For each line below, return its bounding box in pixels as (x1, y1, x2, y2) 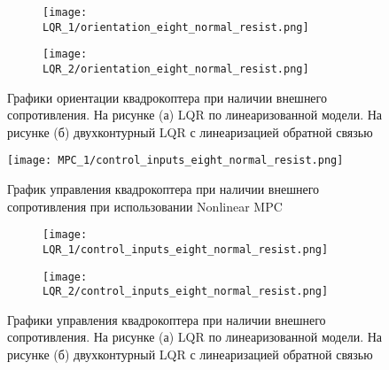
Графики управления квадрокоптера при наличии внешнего (7, 310, 326, 328)
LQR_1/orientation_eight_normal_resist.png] (43, 20, 309, 34)
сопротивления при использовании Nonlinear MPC (7, 197, 283, 215)
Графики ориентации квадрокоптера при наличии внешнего (7, 88, 327, 106)
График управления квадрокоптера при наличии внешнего (7, 180, 320, 198)
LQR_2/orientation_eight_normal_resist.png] (43, 62, 309, 75)
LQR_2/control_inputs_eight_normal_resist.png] (43, 285, 329, 298)
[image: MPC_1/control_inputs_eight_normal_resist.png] (7, 154, 344, 167)
